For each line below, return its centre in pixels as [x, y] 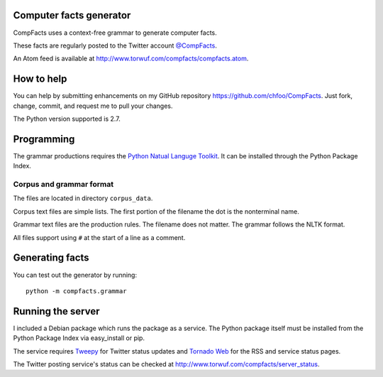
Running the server [56, 311]
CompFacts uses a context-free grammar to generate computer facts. [115, 33]
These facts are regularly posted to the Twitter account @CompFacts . [115, 45]
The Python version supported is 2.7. [67, 119]
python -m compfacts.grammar [76, 291]
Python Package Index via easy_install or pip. [79, 338]
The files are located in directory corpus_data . [83, 198]
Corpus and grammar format [63, 185]
